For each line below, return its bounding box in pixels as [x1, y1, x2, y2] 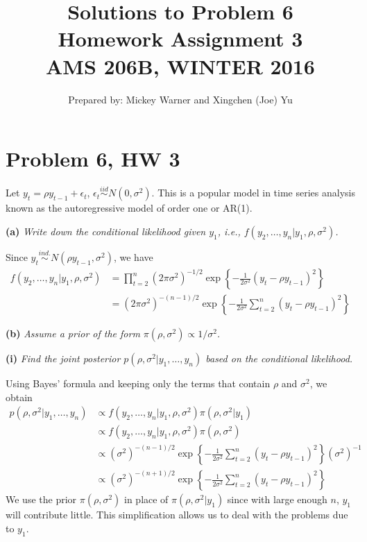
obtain [6, 389, 33, 404]
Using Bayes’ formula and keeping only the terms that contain [6, 376, 271, 391]
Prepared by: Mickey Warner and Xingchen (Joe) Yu [68, 92, 293, 106]
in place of [124, 492, 169, 507]
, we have [113, 250, 153, 264]
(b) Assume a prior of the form [6, 326, 140, 341]
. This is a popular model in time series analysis [151, 185, 355, 200]
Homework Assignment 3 [58, 24, 303, 53]
